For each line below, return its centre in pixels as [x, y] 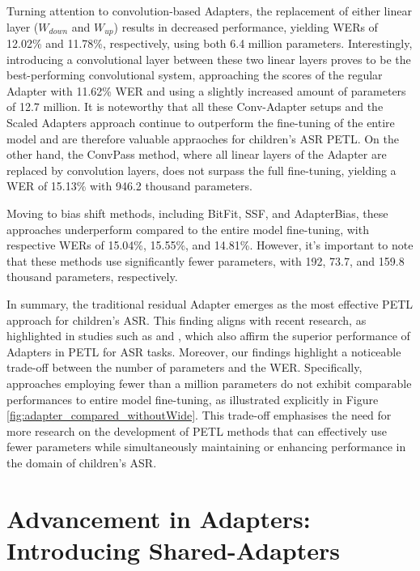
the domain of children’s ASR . [82, 462]
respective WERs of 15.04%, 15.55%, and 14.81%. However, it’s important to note [210, 245]
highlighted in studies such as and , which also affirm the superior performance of [208, 336]
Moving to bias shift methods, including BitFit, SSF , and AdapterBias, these [197, 213]
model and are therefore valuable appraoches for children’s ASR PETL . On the [203, 138]
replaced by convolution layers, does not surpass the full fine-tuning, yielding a [202, 170]
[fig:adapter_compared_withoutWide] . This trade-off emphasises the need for [199, 415]
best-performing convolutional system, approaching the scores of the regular [195, 75]
